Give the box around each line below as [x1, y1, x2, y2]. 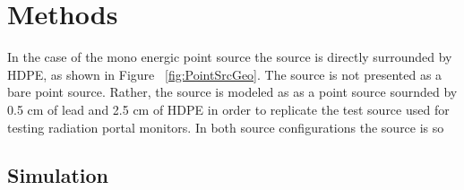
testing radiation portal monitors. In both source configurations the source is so [7, 117, 444, 136]
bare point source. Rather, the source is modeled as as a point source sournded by [7, 82, 458, 101]
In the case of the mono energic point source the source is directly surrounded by [7, 47, 452, 66]
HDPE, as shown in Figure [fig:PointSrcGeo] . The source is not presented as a [7, 65, 443, 83]
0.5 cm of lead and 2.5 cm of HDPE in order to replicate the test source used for [7, 99, 450, 118]
